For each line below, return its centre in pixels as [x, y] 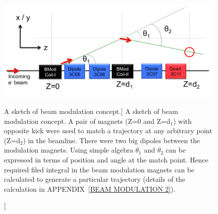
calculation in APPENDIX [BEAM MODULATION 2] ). [90, 188]
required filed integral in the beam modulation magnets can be [99, 169]
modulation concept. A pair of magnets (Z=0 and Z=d [87, 121]
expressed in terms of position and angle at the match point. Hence [106, 159]
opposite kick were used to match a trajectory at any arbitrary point [108, 131]
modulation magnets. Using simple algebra [69, 150]
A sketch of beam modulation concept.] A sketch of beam [91, 111]
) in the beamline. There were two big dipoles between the [111, 140]
